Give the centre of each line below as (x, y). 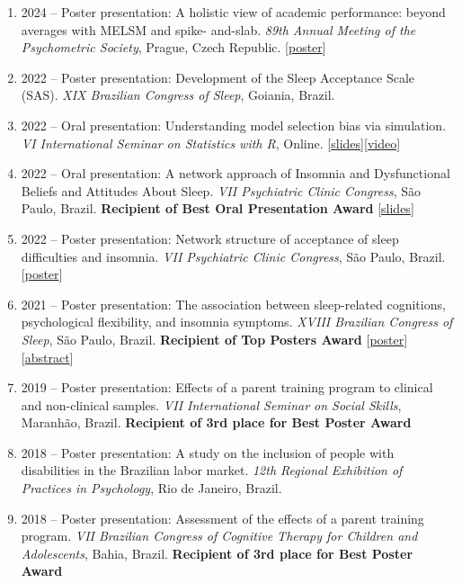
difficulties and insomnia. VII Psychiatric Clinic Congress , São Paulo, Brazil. (233, 256)
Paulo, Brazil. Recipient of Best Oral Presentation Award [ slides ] (218, 208)
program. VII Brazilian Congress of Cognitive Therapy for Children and (219, 536)
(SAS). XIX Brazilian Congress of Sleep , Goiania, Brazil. (178, 95)
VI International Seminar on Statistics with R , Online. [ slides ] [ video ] (211, 143)
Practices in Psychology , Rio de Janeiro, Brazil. (151, 488)
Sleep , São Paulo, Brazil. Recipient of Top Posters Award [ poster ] (214, 339)
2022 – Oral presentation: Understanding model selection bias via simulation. (234, 125)
